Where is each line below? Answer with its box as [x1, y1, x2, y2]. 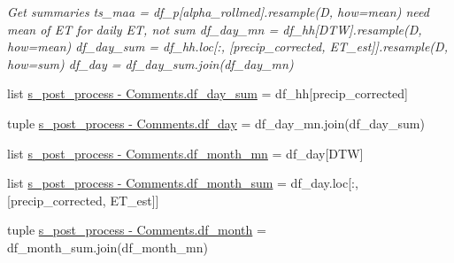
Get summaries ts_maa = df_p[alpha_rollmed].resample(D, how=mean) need [7, 3, 429, 20]
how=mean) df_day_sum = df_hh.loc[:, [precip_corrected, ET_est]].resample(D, [7, 37, 448, 56]
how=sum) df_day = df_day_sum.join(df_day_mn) [7, 54, 294, 73]
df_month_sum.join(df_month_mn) [7, 237, 208, 256]
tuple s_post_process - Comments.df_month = [7, 220, 266, 239]
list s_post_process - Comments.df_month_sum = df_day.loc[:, [7, 174, 358, 192]
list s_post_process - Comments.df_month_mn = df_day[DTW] [7, 143, 364, 162]
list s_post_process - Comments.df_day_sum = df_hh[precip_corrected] [7, 84, 408, 103]
